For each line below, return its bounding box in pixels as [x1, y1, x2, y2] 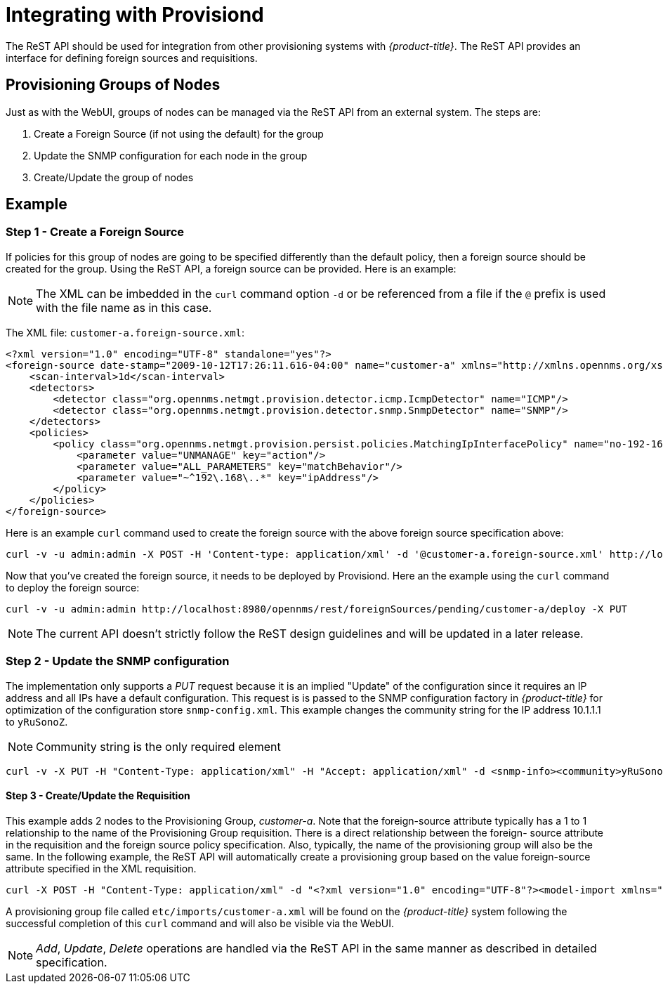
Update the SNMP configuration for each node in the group [34, 149, 308, 162]
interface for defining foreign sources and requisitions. [6, 51, 258, 64]
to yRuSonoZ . [6, 715, 68, 728]
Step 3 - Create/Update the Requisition [6, 790, 190, 802]
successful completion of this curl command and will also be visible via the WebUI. [6, 917, 395, 929]
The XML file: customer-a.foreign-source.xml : [6, 326, 245, 339]
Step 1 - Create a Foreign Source [6, 225, 185, 240]
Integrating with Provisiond [6, 3, 264, 27]
